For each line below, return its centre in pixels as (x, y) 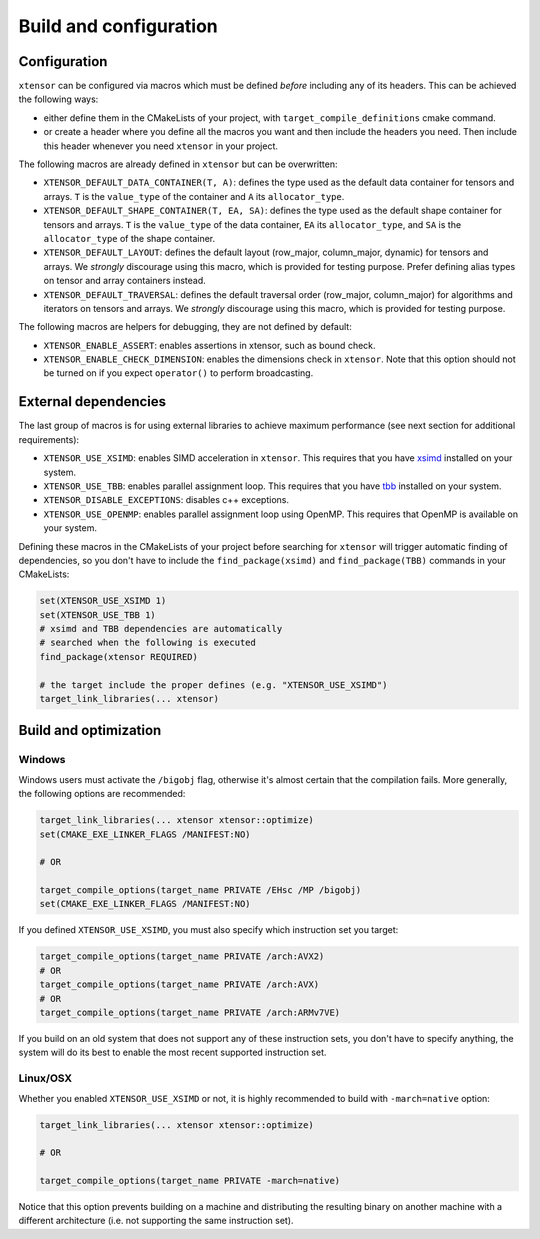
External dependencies (92, 401)
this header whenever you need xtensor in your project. (161, 146)
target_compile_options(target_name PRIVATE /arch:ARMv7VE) (190, 1013)
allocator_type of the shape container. (129, 238)
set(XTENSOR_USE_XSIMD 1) (103, 601)
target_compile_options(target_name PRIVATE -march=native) (190, 1181)
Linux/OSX (45, 1078)
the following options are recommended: (102, 794)
